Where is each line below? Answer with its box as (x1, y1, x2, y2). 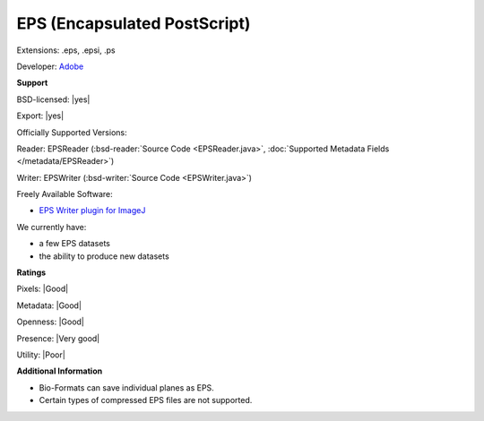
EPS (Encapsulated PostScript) (16, 13, 251, 33)
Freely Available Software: (16, 189, 113, 200)
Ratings (16, 267, 47, 278)
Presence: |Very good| (16, 332, 100, 344)
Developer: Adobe (16, 61, 84, 72)
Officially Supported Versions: (16, 126, 127, 138)
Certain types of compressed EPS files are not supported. (39, 395, 253, 406)
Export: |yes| (16, 110, 65, 121)
